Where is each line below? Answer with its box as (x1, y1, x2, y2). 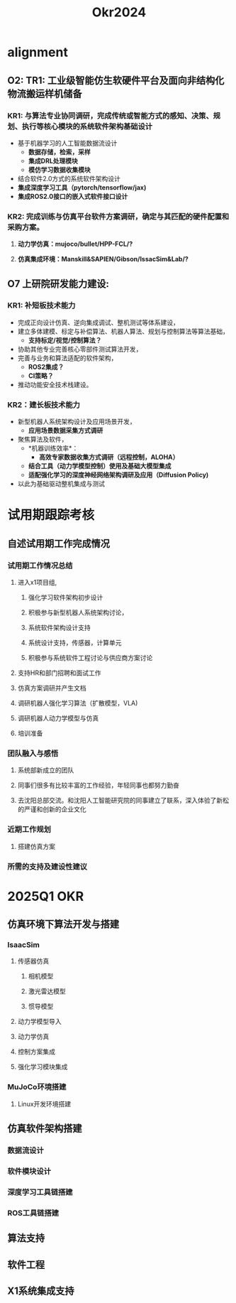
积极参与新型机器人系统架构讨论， (28, 608, 128, 617)
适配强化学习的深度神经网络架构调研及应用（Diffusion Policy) (28, 470, 209, 480)
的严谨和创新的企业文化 (17, 805, 86, 813)
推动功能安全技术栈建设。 (17, 380, 93, 389)
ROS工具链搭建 (7, 1208, 59, 1218)
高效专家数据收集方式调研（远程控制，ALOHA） (38, 453, 179, 462)
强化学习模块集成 (17, 1063, 68, 1071)
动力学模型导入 (17, 1017, 62, 1026)
